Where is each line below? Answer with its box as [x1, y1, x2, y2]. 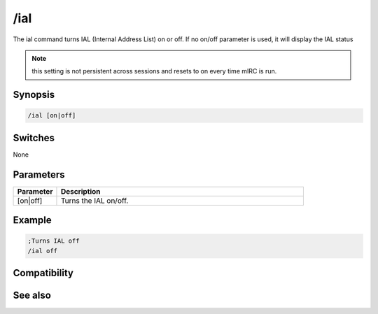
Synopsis [13, 89, 55, 101]
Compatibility [13, 267, 73, 279]
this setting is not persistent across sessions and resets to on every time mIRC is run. [31, 67, 277, 76]
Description [60, 186, 101, 196]
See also [13, 290, 52, 301]
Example [13, 214, 52, 227]
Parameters [13, 169, 65, 180]
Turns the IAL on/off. [60, 196, 129, 206]
